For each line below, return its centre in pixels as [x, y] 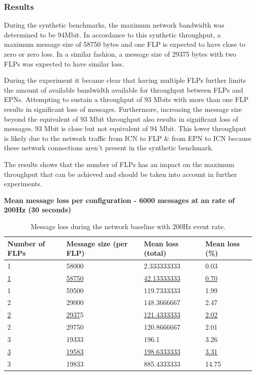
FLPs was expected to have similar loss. [64, 63]
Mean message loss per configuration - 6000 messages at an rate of [119, 200]
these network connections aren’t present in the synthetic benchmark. [109, 148]
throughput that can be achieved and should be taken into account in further [121, 174]
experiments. [23, 184]
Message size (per [97, 243]
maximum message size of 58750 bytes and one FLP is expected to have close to [125, 44]
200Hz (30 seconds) [38, 210]
